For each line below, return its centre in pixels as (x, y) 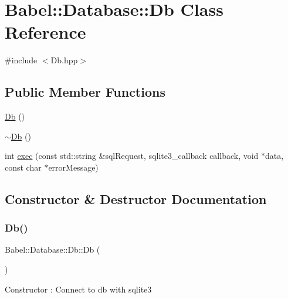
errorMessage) (73, 167)
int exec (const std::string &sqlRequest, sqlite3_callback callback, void (132, 156)
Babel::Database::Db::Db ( (52, 249)
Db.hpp (64, 60)
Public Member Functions (85, 92)
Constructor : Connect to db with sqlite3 (78, 289)
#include (21, 60)
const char (23, 167)
